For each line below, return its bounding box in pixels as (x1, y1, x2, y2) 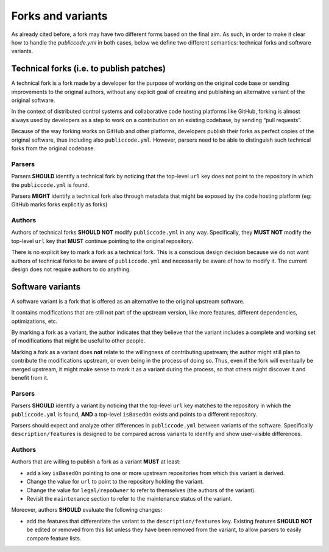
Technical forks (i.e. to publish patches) (11, 64, 166, 74)
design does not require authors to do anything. (11, 266, 131, 273)
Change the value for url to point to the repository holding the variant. (26, 478, 204, 485)
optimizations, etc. (11, 318, 58, 325)
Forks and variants (11, 9, 108, 23)
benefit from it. (11, 374, 49, 382)
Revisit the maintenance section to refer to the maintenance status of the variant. (26, 495, 233, 503)
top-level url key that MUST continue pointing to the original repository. (11, 237, 194, 244)
